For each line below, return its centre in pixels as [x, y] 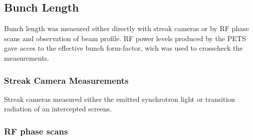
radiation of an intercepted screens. [58, 109]
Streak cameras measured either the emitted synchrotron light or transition [120, 99]
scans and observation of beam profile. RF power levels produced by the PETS [125, 38]
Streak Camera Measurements [66, 80]
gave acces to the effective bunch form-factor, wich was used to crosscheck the [123, 48]
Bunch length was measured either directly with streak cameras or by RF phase [126, 28]
